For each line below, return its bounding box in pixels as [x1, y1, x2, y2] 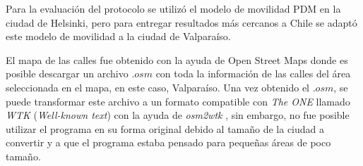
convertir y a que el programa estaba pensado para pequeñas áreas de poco [6, 135, 331, 150]
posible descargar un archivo [6, 66, 129, 81]
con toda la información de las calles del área [155, 66, 351, 81]
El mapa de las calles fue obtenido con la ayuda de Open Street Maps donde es [6, 52, 348, 67]
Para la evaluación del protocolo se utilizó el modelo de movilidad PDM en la [6, 1, 341, 15]
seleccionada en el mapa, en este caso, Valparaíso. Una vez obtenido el [6, 79, 310, 94]
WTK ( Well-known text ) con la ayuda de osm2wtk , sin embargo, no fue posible [6, 108, 350, 122]
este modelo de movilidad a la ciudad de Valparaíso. [6, 29, 231, 44]
